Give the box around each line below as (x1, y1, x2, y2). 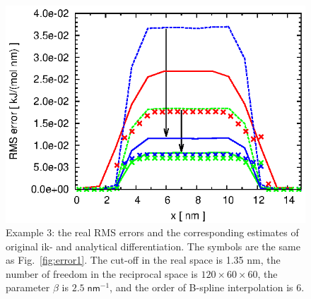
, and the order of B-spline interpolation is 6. (110, 280, 305, 295)
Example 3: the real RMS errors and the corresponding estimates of (6, 225, 299, 240)
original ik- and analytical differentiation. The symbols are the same (6, 238, 300, 253)
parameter (6, 280, 50, 295)
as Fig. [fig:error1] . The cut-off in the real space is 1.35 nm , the (6, 252, 281, 267)
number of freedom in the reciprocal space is (6, 266, 198, 281)
